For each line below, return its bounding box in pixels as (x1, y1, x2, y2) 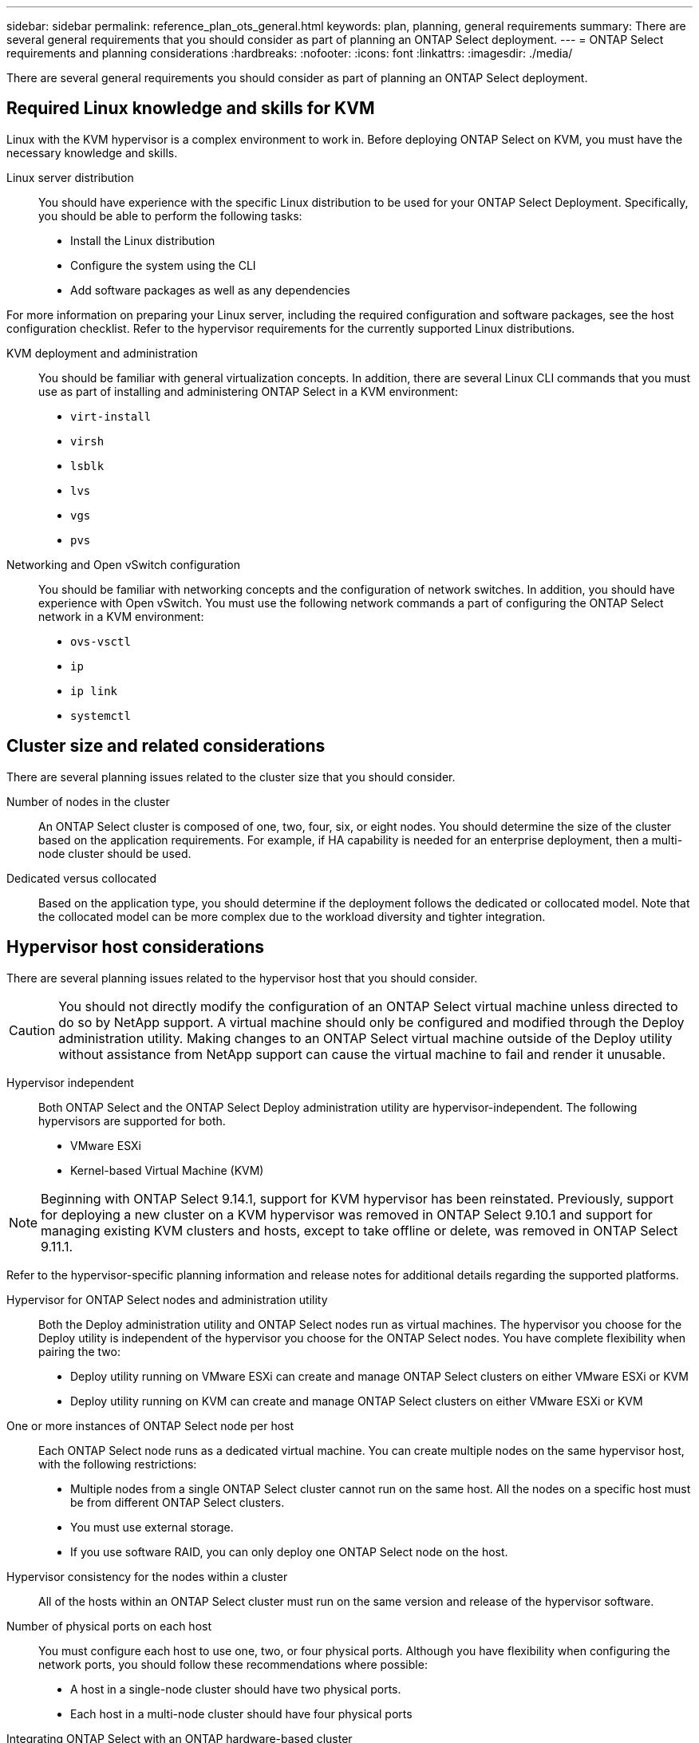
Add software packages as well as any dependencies (70, 283, 350, 297)
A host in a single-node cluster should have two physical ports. (70, 1682, 401, 1696)
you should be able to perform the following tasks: (38, 208, 302, 223)
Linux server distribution (6, 170, 134, 184)
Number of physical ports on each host (6, 1618, 212, 1633)
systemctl (70, 709, 131, 722)
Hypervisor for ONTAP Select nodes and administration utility (6, 1292, 328, 1306)
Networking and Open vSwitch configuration (6, 557, 240, 571)
